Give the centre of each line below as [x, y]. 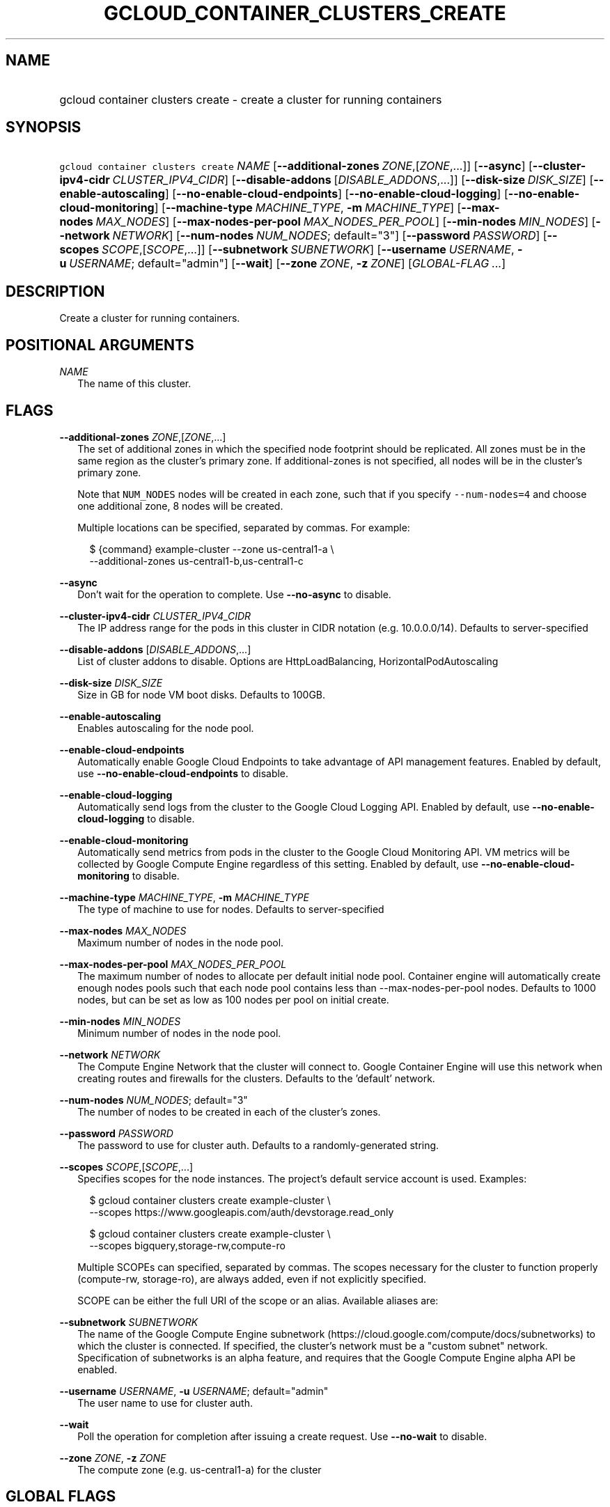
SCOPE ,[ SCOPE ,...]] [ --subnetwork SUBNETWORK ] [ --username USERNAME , [308, 250]
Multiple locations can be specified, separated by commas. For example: [244, 527]
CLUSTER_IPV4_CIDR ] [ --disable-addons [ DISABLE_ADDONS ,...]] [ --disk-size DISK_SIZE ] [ [353, 180]
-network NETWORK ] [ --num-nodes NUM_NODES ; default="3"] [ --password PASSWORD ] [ [303, 236]
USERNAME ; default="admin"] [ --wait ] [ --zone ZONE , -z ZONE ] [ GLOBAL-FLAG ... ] [288, 264]
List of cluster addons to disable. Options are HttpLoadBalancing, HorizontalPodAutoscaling [288, 661]
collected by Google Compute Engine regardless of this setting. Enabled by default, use [278, 864]
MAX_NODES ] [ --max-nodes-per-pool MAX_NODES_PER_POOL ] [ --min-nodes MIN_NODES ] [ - [348, 222]
